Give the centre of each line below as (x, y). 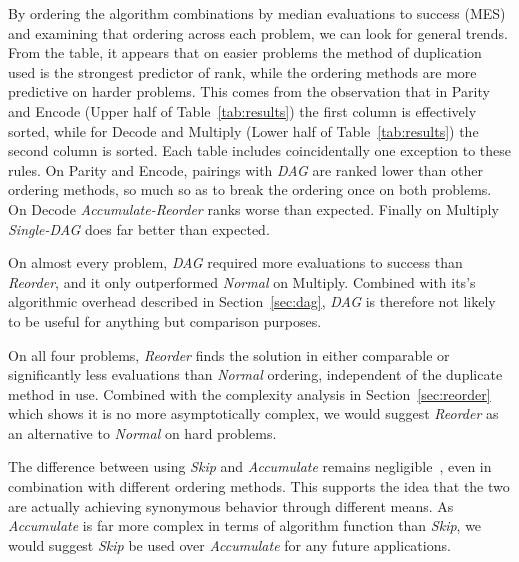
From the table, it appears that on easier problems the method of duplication (245, 52)
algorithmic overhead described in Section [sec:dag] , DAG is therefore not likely (252, 301)
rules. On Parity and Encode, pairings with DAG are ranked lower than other (245, 169)
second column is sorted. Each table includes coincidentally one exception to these (260, 150)
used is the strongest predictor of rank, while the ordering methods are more (242, 71)
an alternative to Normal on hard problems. (142, 432)
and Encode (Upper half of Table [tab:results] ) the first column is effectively (242, 110)
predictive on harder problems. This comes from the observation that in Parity (249, 91)
